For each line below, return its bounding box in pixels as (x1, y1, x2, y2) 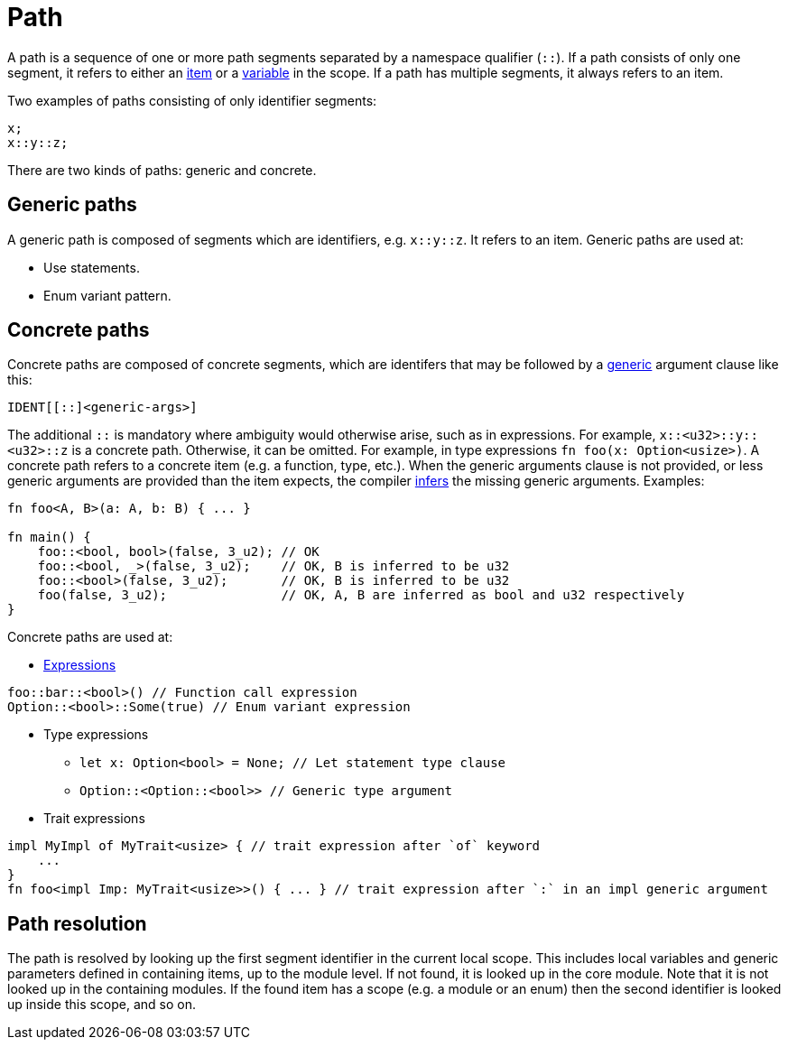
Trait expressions (43, 811, 145, 827)
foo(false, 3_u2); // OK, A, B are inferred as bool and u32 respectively (37, 588, 685, 603)
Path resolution (7, 912, 147, 935)
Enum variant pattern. (43, 287, 172, 303)
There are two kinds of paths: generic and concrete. (7, 162, 317, 178)
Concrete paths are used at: (7, 629, 173, 645)
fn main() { (7, 530, 91, 545)
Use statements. (43, 259, 140, 275)
